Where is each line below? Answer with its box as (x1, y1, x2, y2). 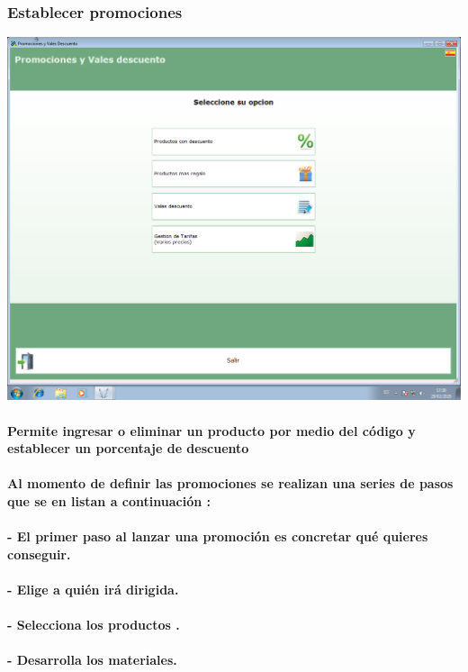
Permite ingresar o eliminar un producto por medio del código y (7, 421, 416, 440)
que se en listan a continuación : (7, 491, 211, 510)
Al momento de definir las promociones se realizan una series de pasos (7, 474, 454, 493)
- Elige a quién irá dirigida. (7, 579, 179, 598)
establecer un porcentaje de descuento (7, 439, 249, 458)
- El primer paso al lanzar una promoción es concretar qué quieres (7, 527, 428, 546)
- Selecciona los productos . (7, 615, 180, 634)
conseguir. (7, 544, 71, 563)
